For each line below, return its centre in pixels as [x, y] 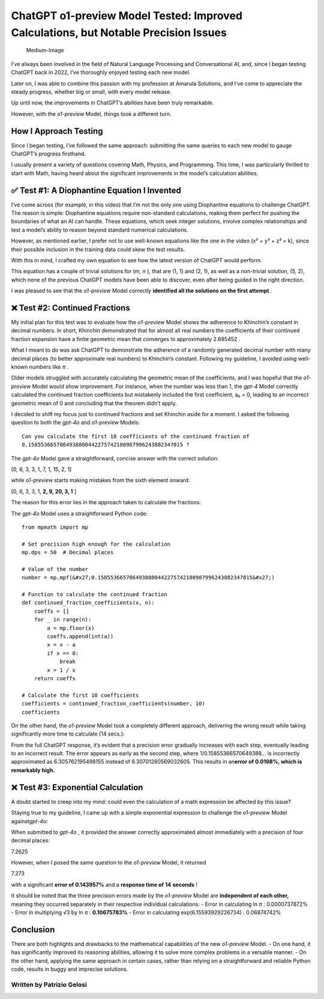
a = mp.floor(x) [71, 628]
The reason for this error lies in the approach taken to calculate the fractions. [106, 503]
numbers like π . [49, 367]
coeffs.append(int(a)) [80, 636]
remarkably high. [33, 770]
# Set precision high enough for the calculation [96, 544]
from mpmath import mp [55, 527]
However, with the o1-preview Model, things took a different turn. [91, 113]
